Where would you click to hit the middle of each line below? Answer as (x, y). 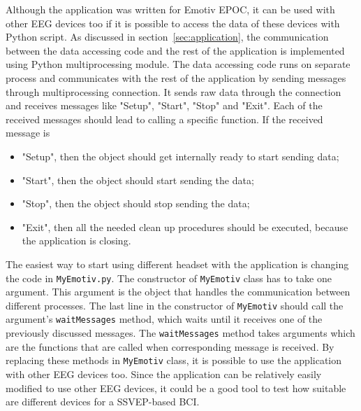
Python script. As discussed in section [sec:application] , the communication (167, 37)
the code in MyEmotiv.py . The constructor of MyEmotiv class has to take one (169, 278)
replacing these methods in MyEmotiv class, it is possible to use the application (174, 360)
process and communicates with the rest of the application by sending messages (176, 77)
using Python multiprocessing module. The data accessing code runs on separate (178, 64)
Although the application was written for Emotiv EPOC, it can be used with (170, 9)
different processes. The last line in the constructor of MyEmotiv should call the (175, 305)
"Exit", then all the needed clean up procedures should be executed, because (185, 227)
